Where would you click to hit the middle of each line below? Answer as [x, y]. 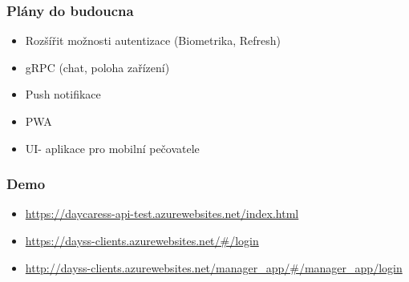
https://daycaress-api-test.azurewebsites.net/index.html [162, 214]
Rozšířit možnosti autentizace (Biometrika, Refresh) [153, 40]
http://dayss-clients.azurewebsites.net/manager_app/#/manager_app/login [214, 267]
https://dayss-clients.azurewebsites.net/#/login [142, 240]
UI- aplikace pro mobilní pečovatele [112, 148]
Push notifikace [63, 94]
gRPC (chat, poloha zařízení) [97, 67]
